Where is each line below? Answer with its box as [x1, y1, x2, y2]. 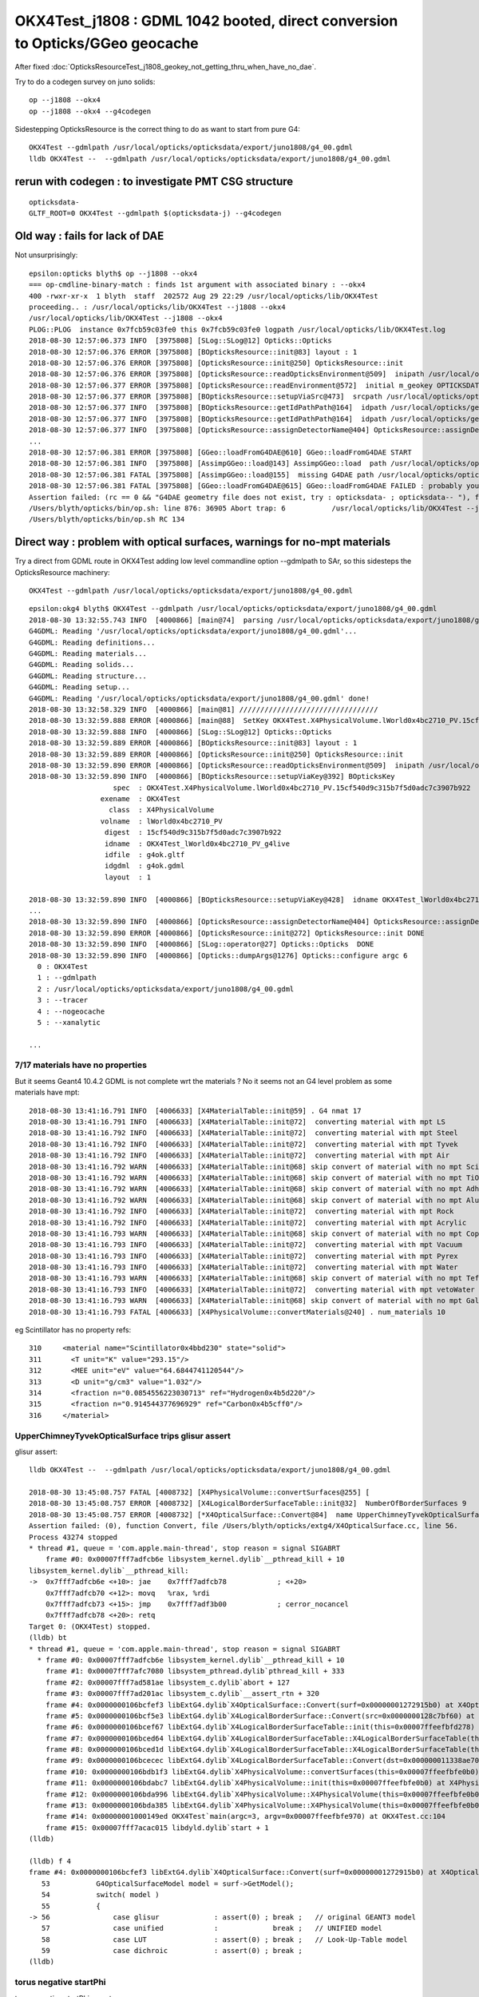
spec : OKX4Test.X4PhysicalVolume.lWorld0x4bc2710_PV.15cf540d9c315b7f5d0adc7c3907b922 [113, 783, 471, 792]
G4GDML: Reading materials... [29, 649, 148, 658]
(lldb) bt [29, 1634, 67, 1642]
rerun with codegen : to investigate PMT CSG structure [14, 174, 294, 188]
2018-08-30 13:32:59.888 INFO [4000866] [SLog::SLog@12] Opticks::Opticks [29, 727, 332, 736]
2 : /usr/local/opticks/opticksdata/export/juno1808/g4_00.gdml [37, 984, 295, 994]
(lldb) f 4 [29, 1856, 72, 1865]
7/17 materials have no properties [14, 1059, 148, 1070]
